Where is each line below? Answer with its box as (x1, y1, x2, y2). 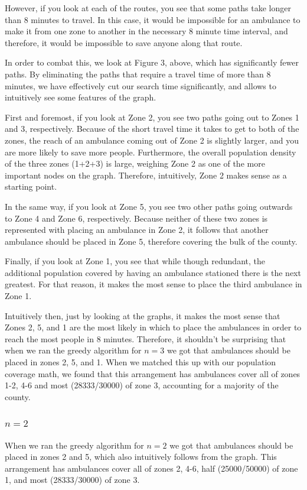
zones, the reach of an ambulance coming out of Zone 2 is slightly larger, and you (5, 134, 299, 146)
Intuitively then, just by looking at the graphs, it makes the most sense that (5, 309, 280, 322)
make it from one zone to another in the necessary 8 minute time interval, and (5, 25, 288, 37)
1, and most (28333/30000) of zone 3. (5, 473, 140, 486)
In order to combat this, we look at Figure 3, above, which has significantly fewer (5, 56, 299, 69)
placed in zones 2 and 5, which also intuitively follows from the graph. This (5, 450, 277, 463)
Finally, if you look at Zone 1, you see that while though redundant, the (5, 255, 265, 267)
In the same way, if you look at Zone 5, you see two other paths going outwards (5, 200, 293, 212)
